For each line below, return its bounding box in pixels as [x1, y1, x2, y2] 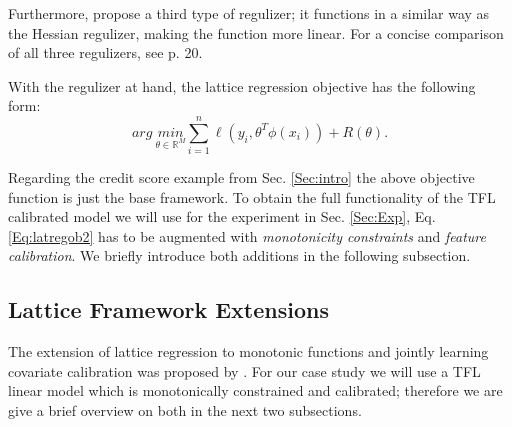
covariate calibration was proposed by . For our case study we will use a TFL [8, 360, 481, 381]
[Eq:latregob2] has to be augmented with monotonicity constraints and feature [8, 225, 486, 246]
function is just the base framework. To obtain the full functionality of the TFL [8, 186, 496, 207]
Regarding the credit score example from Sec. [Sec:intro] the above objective [8, 167, 475, 188]
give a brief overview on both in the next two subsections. [8, 400, 362, 421]
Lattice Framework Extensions [8, 294, 330, 325]
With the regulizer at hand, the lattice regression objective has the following [8, 75, 476, 96]
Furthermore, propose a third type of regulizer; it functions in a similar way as [8, 3, 490, 23]
